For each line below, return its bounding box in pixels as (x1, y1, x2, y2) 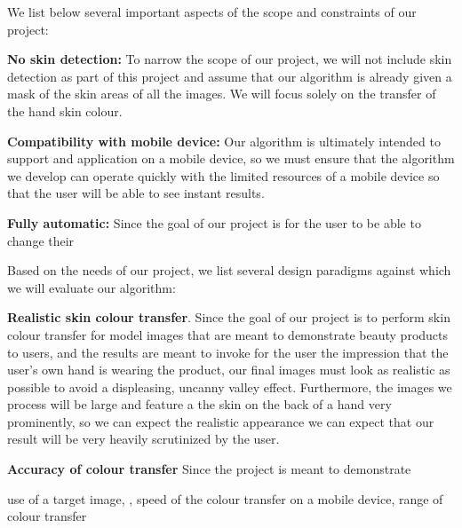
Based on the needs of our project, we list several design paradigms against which (7, 261, 451, 280)
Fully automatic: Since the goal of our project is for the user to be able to (7, 213, 421, 232)
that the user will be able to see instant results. (7, 184, 265, 202)
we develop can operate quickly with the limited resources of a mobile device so (7, 166, 440, 185)
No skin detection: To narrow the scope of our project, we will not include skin (7, 50, 452, 68)
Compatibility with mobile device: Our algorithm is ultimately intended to (7, 131, 441, 150)
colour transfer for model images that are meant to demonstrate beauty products (7, 325, 449, 343)
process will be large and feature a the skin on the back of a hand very (7, 395, 392, 414)
